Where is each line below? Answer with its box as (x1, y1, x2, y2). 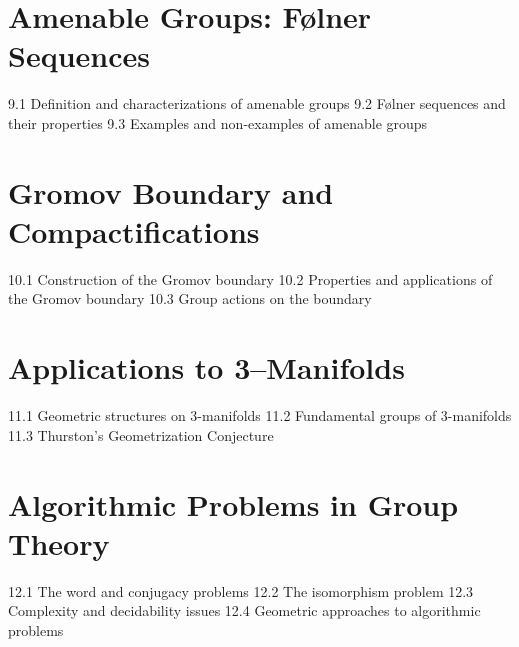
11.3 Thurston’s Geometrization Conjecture (8, 424, 274, 445)
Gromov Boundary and (8, 171, 334, 212)
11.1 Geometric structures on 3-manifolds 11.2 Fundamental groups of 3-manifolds (8, 405, 512, 426)
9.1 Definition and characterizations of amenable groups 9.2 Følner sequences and (8, 93, 506, 114)
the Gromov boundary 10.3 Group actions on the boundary (8, 288, 372, 309)
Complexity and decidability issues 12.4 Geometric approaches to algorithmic (8, 600, 481, 621)
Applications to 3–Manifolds (8, 347, 405, 388)
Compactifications (8, 210, 260, 251)
